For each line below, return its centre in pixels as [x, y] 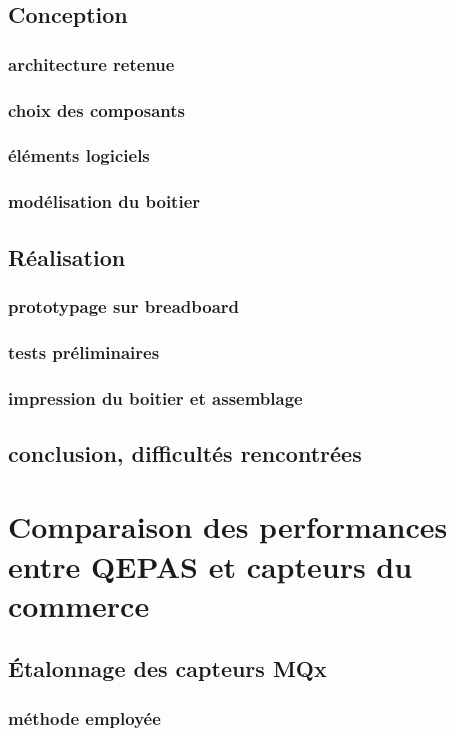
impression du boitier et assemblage [155, 397]
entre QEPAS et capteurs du [210, 565]
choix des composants [96, 109]
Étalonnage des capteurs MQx [167, 668]
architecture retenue [91, 63]
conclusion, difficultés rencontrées [185, 452]
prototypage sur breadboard [124, 305]
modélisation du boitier [104, 201]
